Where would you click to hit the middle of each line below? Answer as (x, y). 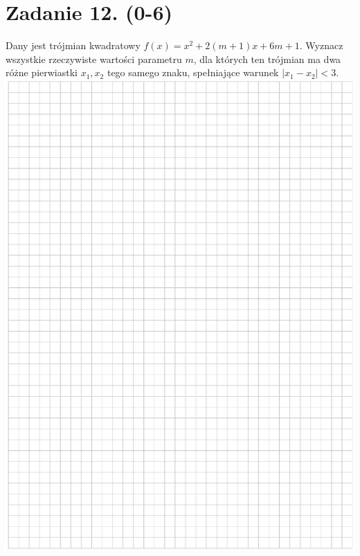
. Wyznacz (321, 45)
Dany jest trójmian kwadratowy (73, 45)
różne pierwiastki (42, 72)
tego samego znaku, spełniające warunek (193, 72)
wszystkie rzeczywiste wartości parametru (94, 59)
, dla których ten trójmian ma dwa (267, 59)
